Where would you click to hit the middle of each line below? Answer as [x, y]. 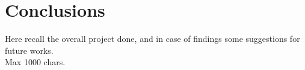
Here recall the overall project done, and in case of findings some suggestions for [152, 39]
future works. [29, 50]
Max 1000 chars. [35, 62]
